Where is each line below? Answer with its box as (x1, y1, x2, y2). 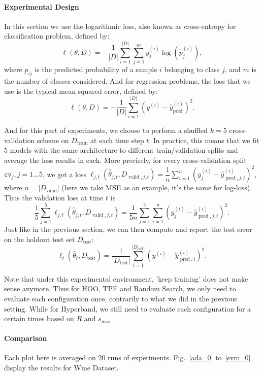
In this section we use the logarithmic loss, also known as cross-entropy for (4, 20, 236, 31)
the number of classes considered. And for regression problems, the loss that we (4, 75, 251, 86)
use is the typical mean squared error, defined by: (4, 85, 158, 96)
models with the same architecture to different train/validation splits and (10, 145, 238, 155)
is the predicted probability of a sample (35, 64, 157, 75)
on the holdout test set (4, 234, 75, 244)
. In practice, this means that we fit (149, 134, 259, 145)
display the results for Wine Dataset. (4, 362, 119, 373)
